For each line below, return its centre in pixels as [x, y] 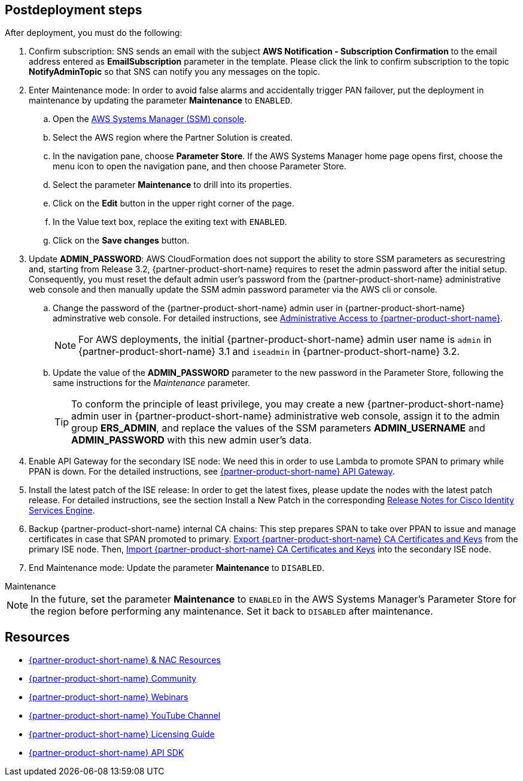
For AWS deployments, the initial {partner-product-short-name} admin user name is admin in [285, 340]
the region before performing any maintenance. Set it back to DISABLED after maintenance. [232, 611]
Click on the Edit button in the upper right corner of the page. [174, 203]
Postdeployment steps [74, 10]
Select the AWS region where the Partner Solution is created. [173, 138]
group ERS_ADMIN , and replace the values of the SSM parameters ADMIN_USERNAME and [278, 428]
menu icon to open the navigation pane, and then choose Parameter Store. [200, 166]
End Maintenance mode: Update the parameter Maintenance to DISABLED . [177, 568]
